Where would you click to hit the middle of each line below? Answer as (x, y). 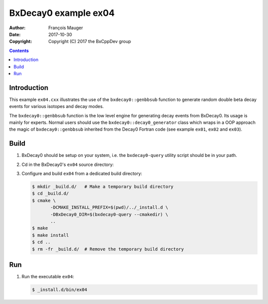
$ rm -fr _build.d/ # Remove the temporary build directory (108, 249)
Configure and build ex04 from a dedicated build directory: (82, 174)
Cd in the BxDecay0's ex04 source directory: (68, 164)
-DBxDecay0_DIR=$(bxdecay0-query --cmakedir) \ (109, 214)
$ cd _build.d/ (50, 194)
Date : (15, 34)
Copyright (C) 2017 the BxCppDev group (90, 42)
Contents (19, 51)
